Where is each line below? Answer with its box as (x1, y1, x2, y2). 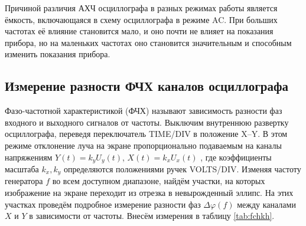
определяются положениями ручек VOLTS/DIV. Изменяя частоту (63, 163, 301, 175)
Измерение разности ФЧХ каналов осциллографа (5, 77, 289, 95)
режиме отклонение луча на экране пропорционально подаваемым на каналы (5, 139, 282, 151)
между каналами (237, 198, 296, 210)
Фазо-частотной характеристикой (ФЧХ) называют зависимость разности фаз (5, 104, 282, 117)
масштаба (5, 163, 39, 175)
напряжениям (5, 150, 53, 163)
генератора (5, 175, 43, 187)
